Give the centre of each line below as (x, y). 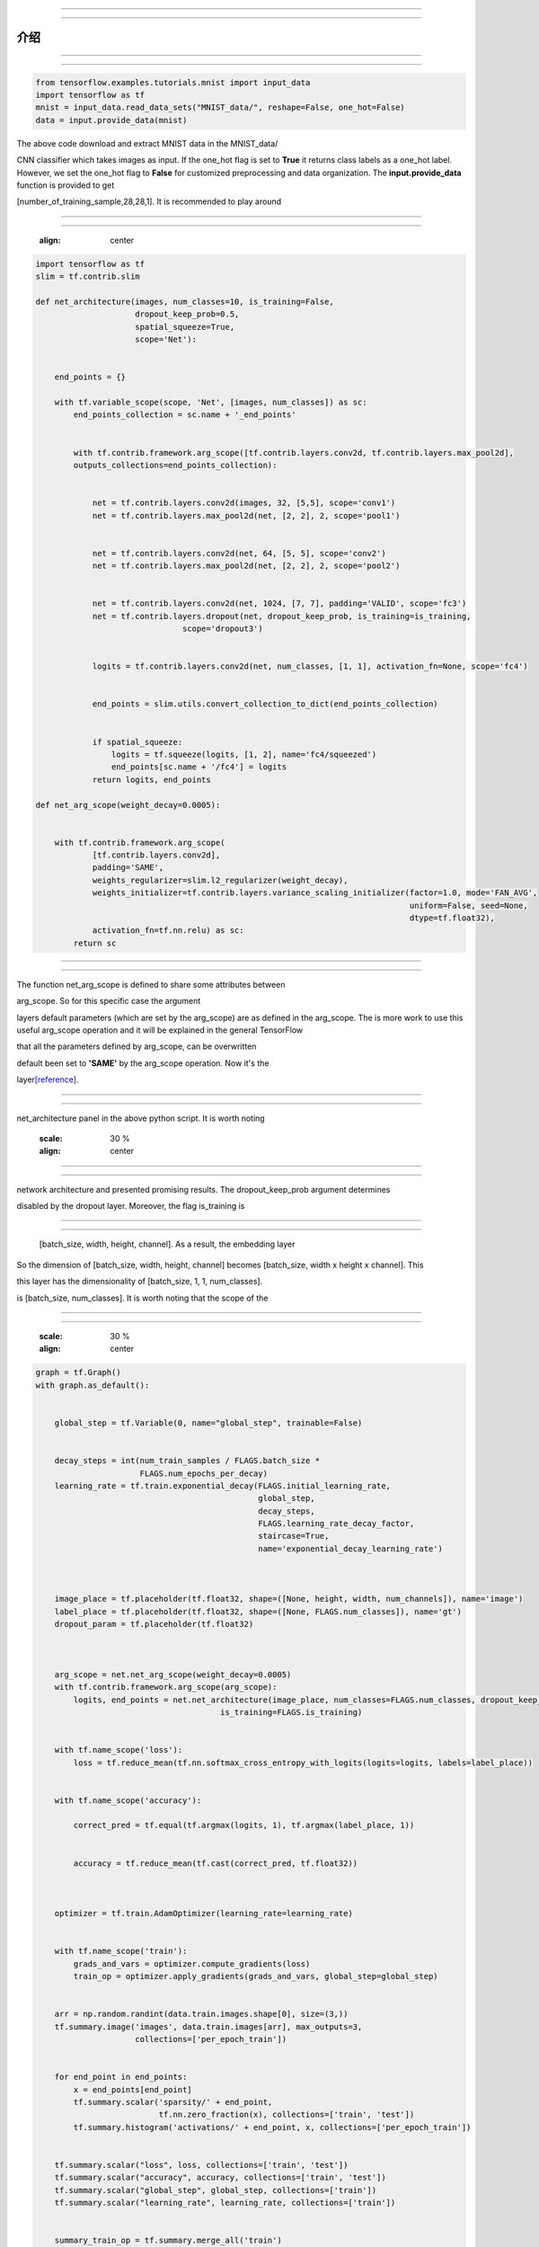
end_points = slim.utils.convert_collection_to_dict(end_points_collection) (265, 704)
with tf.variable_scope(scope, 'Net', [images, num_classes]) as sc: (211, 402)
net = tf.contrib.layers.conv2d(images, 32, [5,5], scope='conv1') (244, 503)
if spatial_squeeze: (137, 742)
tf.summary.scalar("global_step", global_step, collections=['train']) (216, 2190)
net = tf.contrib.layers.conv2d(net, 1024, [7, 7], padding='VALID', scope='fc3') (279, 604)
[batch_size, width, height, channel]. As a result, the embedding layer (167, 1244)
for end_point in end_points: (121, 2077)
